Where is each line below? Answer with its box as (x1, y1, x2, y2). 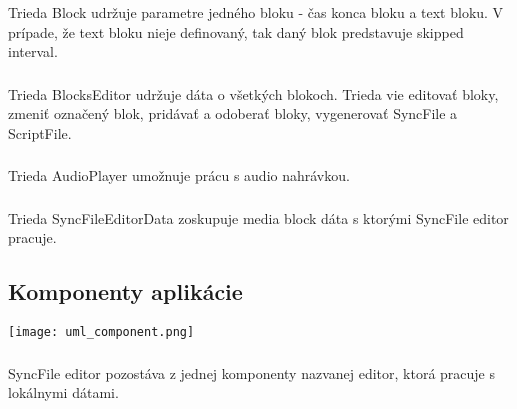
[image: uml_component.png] (8, 325, 195, 340)
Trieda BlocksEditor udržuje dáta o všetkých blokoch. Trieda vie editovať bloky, (8, 83, 499, 104)
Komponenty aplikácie (8, 276, 243, 307)
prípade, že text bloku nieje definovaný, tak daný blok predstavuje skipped (8, 21, 464, 42)
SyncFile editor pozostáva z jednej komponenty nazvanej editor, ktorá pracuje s (8, 362, 496, 383)
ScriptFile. (8, 122, 72, 143)
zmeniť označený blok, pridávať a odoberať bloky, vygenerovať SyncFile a (8, 103, 458, 124)
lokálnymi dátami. (8, 382, 119, 403)
